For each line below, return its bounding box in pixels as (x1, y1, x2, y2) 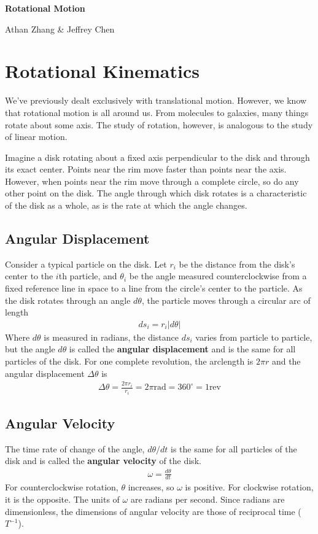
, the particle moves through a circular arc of (141, 293, 311, 306)
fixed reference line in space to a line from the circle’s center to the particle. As (5, 282, 303, 295)
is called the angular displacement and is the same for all (69, 342, 296, 355)
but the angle (5, 342, 55, 355)
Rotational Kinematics (5, 58, 200, 83)
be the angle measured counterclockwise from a (129, 269, 307, 282)
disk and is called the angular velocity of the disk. (5, 454, 201, 467)
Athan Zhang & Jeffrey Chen (5, 22, 115, 35)
